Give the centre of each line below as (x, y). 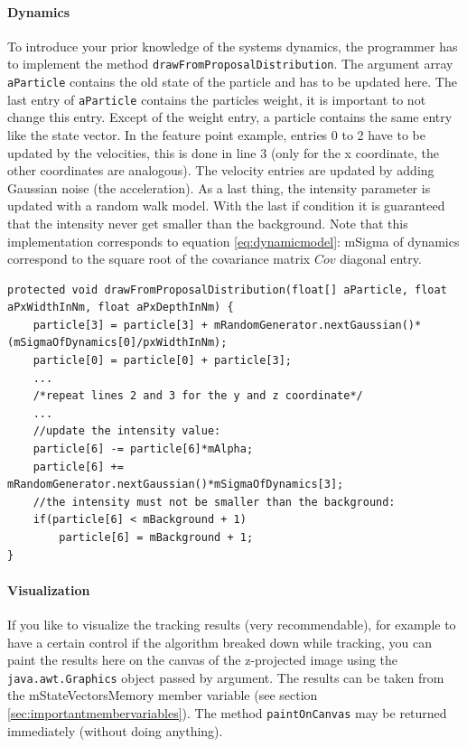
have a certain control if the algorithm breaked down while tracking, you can (219, 642)
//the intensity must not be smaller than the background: (214, 502)
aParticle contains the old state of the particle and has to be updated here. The (232, 82)
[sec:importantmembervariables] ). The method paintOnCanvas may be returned (227, 713)
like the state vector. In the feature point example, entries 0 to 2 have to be (216, 134)
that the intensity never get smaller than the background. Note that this (208, 223)
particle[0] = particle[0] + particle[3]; (162, 361)
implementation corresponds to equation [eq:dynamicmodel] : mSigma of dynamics (233, 241)
